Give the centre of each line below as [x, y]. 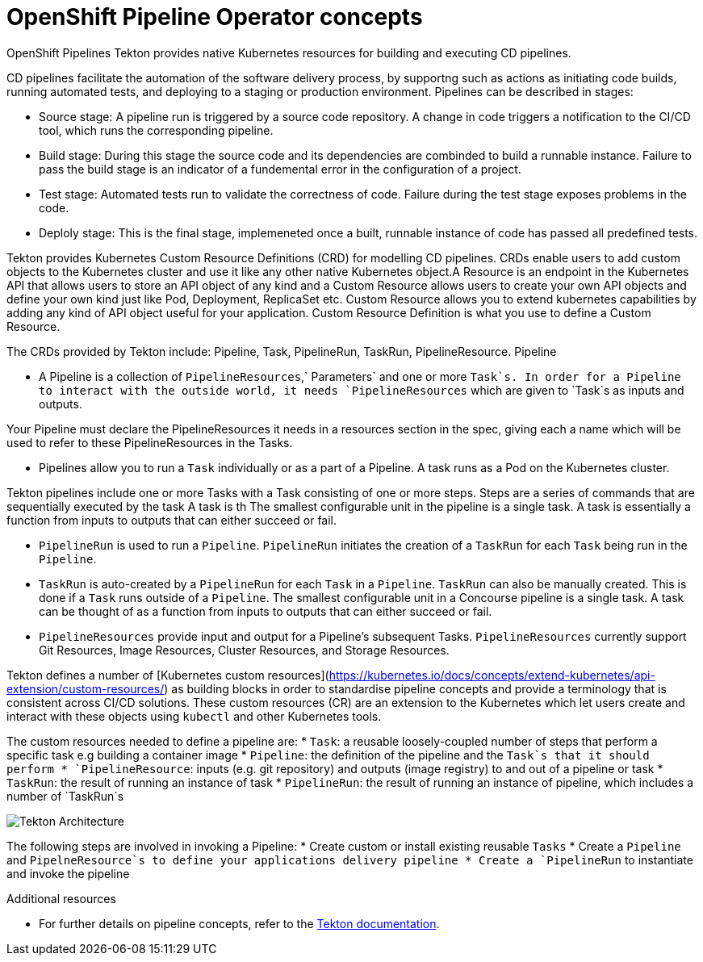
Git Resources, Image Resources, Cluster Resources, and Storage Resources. [244, 650]
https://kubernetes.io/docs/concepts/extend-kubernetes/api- [492, 675]
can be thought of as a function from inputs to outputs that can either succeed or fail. [266, 611]
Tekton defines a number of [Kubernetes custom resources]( [168, 675]
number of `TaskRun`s [65, 796]
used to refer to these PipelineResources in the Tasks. [150, 442]
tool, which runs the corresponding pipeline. [156, 130]
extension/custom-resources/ [86, 688]
